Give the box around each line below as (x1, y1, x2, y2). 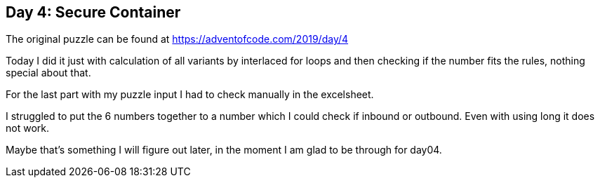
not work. (6, 122, 49, 135)
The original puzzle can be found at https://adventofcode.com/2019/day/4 (6, 33, 349, 46)
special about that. (6, 67, 91, 79)
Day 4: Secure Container (6, 4, 181, 21)
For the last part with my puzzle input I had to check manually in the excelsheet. (6, 88, 374, 101)
